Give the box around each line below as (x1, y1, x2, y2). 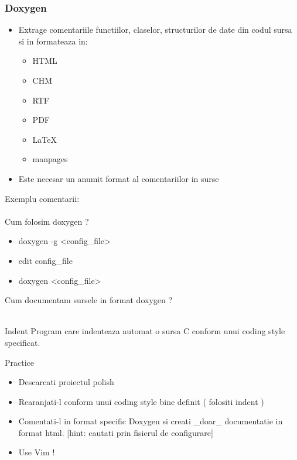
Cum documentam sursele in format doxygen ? (5, 294, 173, 306)
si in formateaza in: (18, 35, 88, 47)
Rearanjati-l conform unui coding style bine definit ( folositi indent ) (18, 395, 264, 407)
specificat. (5, 336, 40, 348)
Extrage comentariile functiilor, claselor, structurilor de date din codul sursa (18, 23, 292, 36)
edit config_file (18, 254, 73, 266)
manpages (32, 153, 68, 165)
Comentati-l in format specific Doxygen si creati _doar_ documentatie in (18, 415, 283, 427)
